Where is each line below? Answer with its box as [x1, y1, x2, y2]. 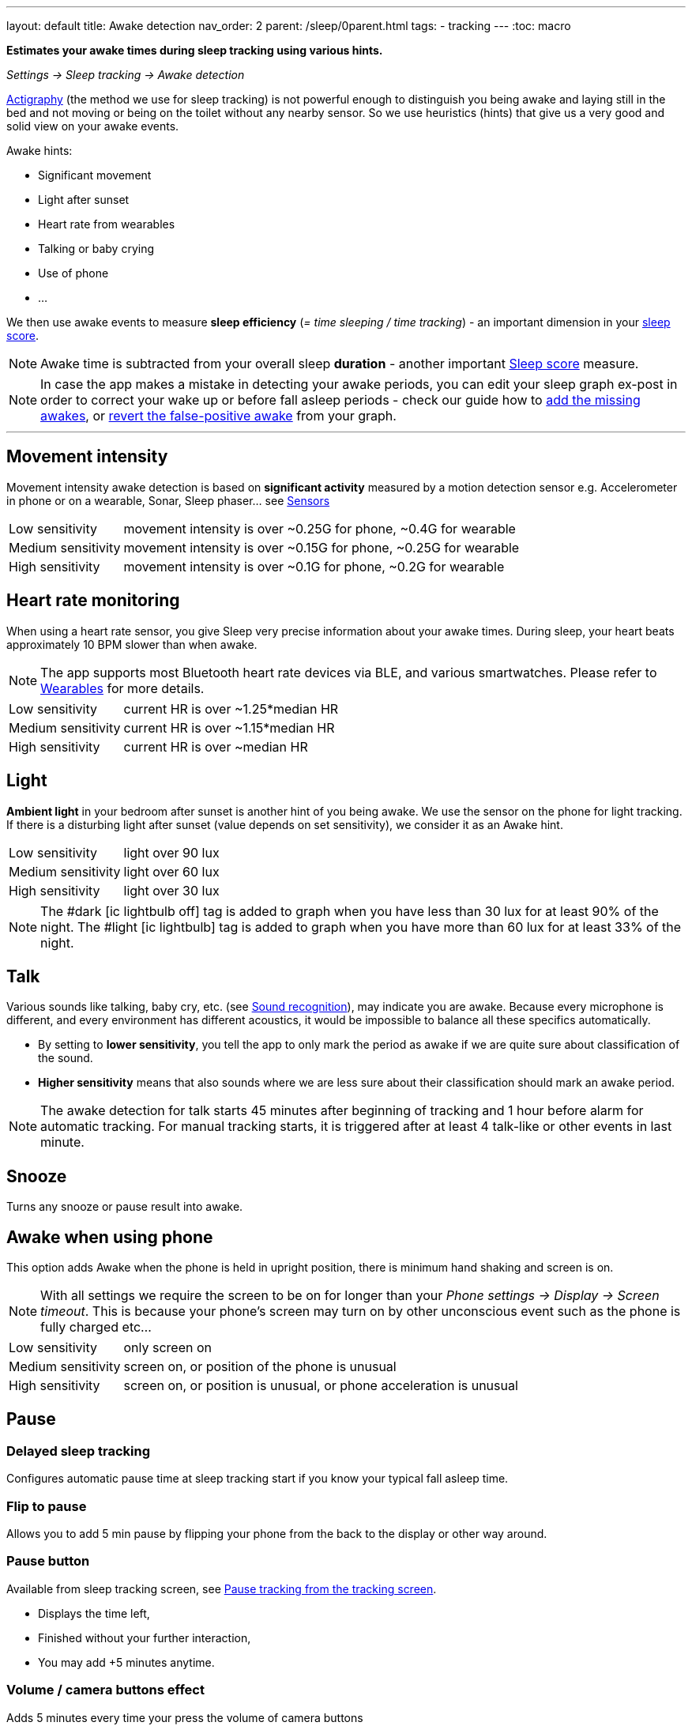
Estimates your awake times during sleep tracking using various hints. [6, 43, 383, 57]
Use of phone [38, 266, 109, 280]
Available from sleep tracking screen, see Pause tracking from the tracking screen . [6, 1581, 437, 1596]
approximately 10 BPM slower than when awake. [6, 637, 258, 651]
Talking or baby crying [38, 242, 155, 255]
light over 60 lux [123, 863, 220, 880]
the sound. [38, 1051, 93, 1065]
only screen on [123, 1340, 212, 1356]
